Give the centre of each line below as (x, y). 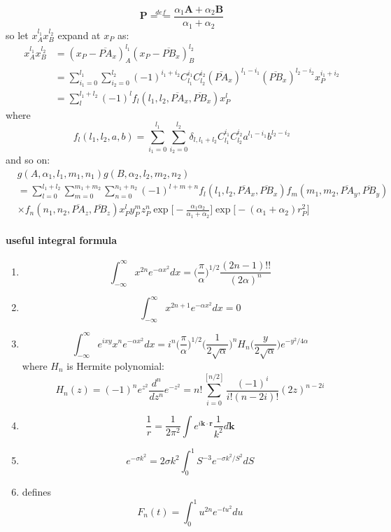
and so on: (28, 160)
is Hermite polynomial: (115, 365)
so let (17, 35)
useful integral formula (62, 240)
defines (37, 491)
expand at (79, 35)
